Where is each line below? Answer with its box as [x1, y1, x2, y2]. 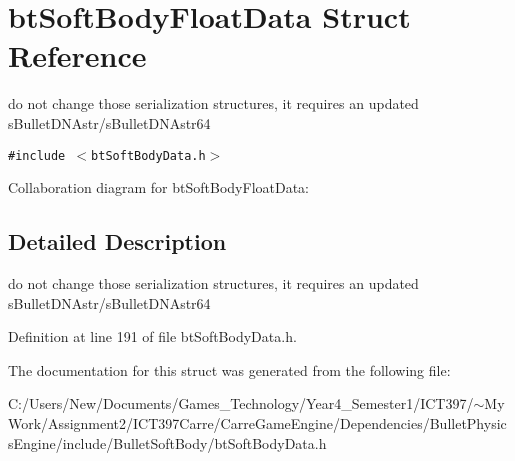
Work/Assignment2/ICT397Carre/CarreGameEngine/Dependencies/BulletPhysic [8, 412, 507, 433]
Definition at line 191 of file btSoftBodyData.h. [8, 326, 297, 347]
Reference [8, 35, 147, 76]
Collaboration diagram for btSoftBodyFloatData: [8, 177, 309, 198]
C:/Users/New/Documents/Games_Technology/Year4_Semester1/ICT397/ [8, 393, 474, 414]
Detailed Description [8, 226, 227, 257]
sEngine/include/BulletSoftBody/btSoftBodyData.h [8, 432, 327, 453]
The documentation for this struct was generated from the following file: [8, 359, 451, 380]
